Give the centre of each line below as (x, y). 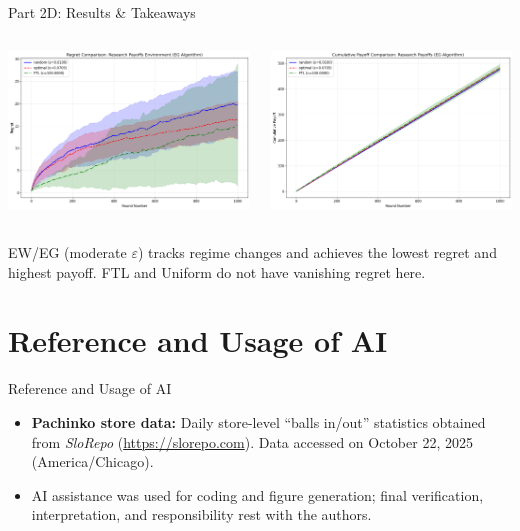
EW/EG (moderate (67, 252)
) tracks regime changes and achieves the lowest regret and (317, 252)
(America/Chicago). (92, 461)
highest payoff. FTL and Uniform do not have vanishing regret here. (217, 271)
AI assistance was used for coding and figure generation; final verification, (257, 494)
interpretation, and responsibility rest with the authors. (201, 514)
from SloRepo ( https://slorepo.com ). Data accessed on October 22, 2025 (252, 441)
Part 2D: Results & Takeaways (102, 12)
